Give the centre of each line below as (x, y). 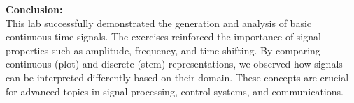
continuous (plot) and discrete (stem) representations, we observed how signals (174, 64)
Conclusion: (34, 9)
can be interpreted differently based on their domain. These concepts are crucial (177, 77)
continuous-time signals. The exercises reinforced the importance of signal (163, 37)
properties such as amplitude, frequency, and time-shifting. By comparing (163, 50)
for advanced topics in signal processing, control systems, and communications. (175, 91)
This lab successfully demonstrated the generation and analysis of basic (159, 23)
